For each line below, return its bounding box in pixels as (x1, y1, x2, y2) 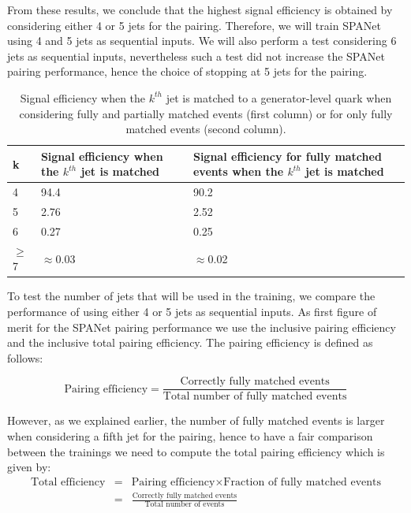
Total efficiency (30, 476, 106, 488)
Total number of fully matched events (163, 391, 347, 403)
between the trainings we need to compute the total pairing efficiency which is (7, 443, 385, 459)
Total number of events (144, 500, 225, 508)
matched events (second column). (125, 121, 286, 137)
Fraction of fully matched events (223, 476, 382, 488)
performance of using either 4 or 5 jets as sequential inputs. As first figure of (7, 303, 377, 319)
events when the (192, 163, 284, 180)
